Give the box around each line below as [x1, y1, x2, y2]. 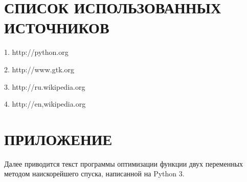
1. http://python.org [4, 47, 69, 57]
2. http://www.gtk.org [4, 64, 74, 74]
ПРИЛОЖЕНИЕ [4, 128, 113, 149]
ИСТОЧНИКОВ [4, 17, 109, 38]
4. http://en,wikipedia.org [4, 98, 86, 109]
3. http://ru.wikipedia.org [4, 81, 85, 92]
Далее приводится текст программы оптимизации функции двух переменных [4, 158, 243, 169]
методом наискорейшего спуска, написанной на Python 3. [4, 168, 185, 179]
